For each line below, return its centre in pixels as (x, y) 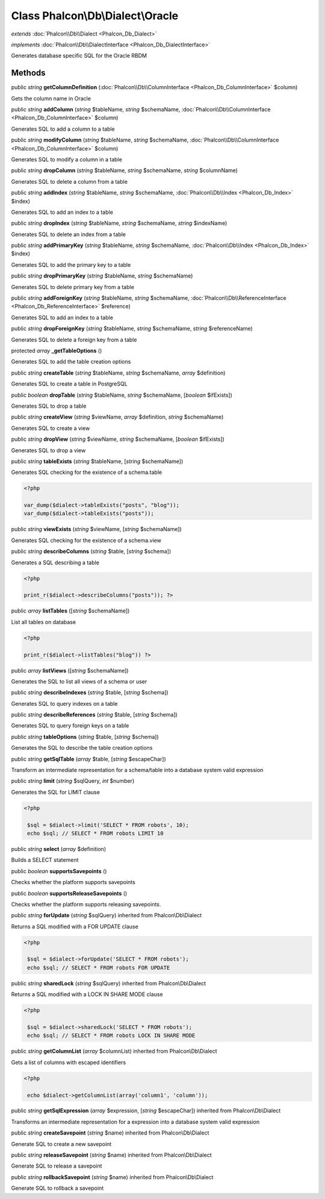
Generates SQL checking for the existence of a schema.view (86, 540)
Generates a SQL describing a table (55, 562)
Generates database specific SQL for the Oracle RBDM (79, 56)
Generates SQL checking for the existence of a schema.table (87, 472)
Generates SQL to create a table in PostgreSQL (69, 384)
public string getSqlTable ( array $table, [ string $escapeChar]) (89, 759)
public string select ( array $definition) (59, 849)
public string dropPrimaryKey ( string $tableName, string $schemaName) (102, 276)
